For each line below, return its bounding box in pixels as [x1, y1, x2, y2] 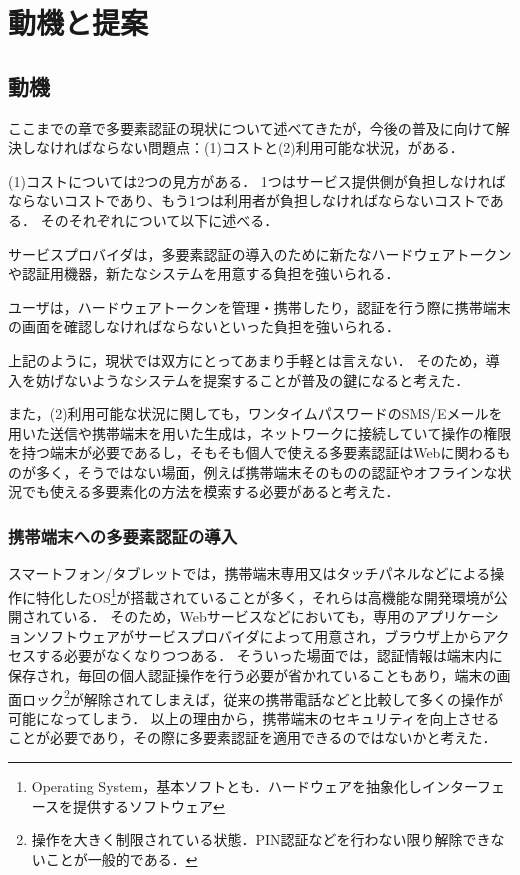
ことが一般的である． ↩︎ [45, 848, 198, 869]
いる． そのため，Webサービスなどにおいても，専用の [63, 606, 416, 627]
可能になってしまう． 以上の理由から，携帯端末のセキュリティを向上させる [8, 707, 500, 728]
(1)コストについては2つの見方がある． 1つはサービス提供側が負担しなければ [8, 170, 506, 191]
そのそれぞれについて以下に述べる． [40, 209, 279, 230]
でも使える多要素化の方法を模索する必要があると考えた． [21, 481, 400, 502]
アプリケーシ [415, 606, 499, 627]
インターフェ [421, 775, 506, 796]
